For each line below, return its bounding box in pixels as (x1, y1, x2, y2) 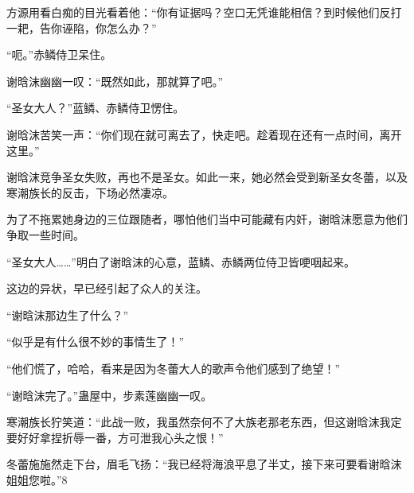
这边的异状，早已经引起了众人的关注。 (6, 280, 207, 297)
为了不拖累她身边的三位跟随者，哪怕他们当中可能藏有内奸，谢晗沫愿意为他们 (6, 211, 408, 227)
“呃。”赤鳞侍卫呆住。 (6, 46, 112, 63)
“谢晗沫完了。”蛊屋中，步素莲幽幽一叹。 (6, 386, 213, 403)
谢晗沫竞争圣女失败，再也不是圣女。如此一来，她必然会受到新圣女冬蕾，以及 (6, 169, 408, 185)
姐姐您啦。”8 (6, 471, 68, 487)
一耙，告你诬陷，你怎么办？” (6, 19, 157, 36)
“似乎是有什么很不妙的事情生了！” (6, 333, 185, 350)
